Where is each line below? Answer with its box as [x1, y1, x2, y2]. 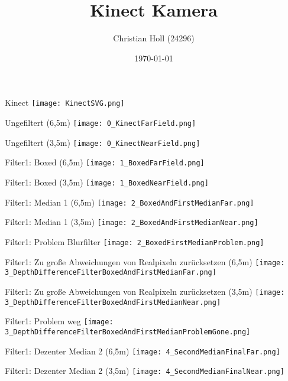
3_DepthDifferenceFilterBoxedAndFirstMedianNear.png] [5, 298, 221, 307]
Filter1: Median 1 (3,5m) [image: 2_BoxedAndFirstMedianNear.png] [5, 216, 258, 228]
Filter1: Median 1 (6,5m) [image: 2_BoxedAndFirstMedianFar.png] [5, 196, 254, 208]
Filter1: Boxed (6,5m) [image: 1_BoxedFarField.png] [5, 156, 205, 168]
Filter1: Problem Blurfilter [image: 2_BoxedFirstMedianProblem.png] [5, 235, 264, 248]
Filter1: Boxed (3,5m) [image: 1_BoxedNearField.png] [5, 175, 209, 188]
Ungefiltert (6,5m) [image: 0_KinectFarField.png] [5, 116, 196, 128]
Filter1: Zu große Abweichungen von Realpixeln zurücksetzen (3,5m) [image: [5, 285, 285, 297]
